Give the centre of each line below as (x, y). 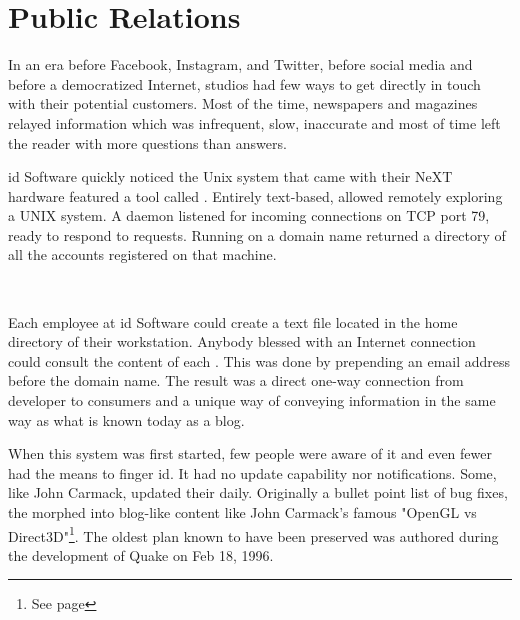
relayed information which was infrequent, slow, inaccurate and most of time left (254, 122)
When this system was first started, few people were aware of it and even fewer (250, 453)
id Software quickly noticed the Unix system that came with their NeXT (230, 176)
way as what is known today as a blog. (126, 419)
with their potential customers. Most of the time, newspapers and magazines (243, 103)
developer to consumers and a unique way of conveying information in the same (252, 400)
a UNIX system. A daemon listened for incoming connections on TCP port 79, (249, 215)
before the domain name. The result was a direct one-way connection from (236, 380)
